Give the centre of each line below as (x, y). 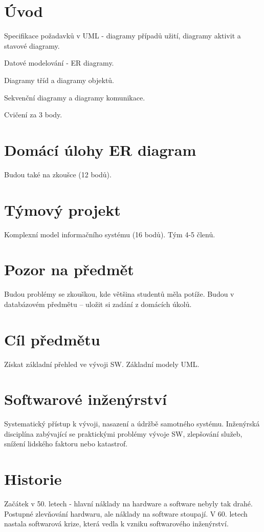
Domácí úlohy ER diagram (100, 149)
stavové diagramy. (32, 45)
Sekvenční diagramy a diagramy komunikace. (75, 97)
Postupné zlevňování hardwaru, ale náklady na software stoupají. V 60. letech (126, 513)
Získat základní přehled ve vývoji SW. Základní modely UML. (102, 364)
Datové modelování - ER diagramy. (59, 63)
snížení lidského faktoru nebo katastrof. (66, 444)
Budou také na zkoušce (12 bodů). (58, 174)
